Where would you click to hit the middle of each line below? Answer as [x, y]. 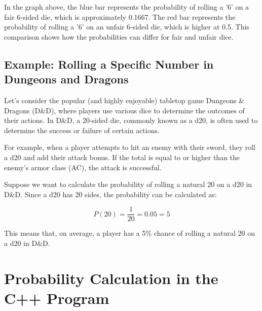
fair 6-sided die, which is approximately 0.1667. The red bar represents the [120, 17]
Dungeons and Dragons [66, 79]
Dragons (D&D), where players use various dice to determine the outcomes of [124, 110]
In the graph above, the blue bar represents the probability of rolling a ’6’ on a [127, 7]
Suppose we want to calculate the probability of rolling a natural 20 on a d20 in [128, 184]
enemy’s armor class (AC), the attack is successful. [83, 167]
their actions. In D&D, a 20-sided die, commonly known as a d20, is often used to [131, 120]
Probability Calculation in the [111, 278]
